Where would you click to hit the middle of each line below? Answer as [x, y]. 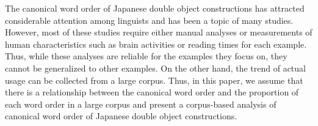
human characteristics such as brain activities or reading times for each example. [156, 44]
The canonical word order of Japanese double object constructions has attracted [155, 8]
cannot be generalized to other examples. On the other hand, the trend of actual [155, 68]
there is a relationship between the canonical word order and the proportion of [152, 92]
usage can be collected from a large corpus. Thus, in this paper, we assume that [154, 80]
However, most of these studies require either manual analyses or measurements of [159, 32]
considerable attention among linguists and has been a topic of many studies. [149, 20]
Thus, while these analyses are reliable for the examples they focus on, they [146, 56]
